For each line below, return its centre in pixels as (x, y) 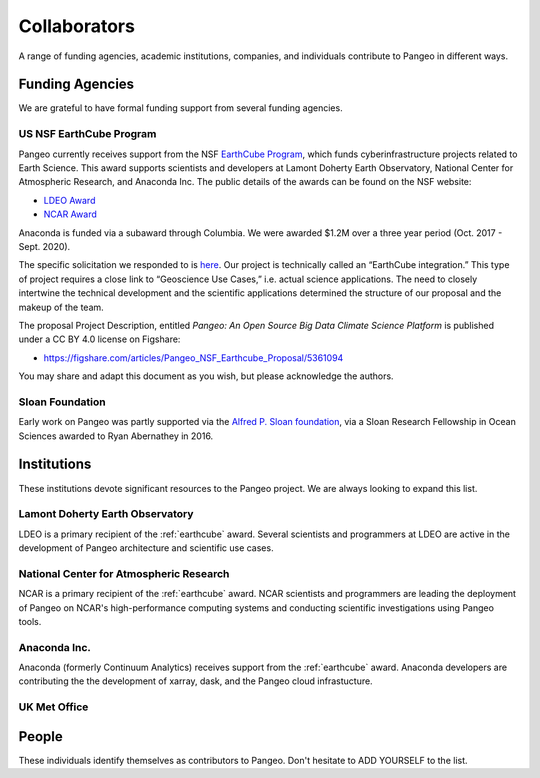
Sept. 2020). (44, 246)
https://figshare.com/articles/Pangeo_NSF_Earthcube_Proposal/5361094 (193, 357)
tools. (30, 621)
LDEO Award (69, 200)
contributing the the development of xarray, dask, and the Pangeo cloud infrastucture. (196, 681)
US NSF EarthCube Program (87, 134)
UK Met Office (53, 707)
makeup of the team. (61, 307)
